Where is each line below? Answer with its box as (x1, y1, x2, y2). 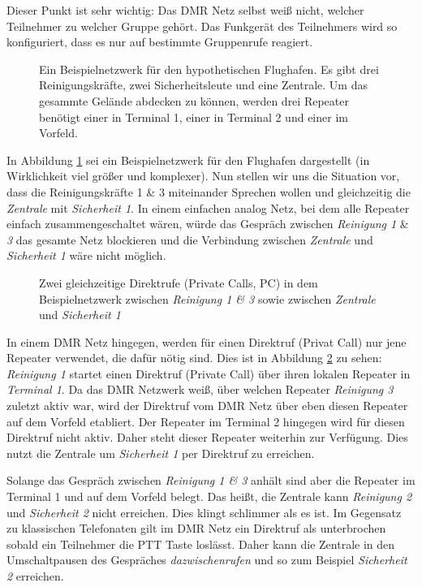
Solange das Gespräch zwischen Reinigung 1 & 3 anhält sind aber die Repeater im (6, 472, 416, 489)
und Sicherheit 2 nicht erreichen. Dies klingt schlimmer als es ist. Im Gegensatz (6, 503, 402, 520)
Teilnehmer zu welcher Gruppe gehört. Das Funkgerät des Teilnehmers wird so (6, 17, 398, 34)
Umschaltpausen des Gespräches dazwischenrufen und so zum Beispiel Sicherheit (6, 551, 407, 568)
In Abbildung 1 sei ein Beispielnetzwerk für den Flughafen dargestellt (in (6, 151, 370, 168)
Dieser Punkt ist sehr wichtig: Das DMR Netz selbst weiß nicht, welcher (6, 2, 364, 18)
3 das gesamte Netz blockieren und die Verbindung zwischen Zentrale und (6, 231, 373, 248)
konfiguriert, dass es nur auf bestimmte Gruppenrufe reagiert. (6, 33, 313, 50)
